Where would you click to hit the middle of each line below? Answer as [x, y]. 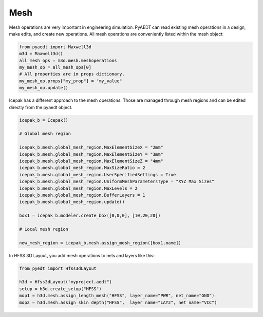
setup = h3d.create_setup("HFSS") [60, 289]
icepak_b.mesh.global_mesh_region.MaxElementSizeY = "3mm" [91, 154]
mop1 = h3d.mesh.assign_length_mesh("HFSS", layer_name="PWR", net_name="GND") [117, 296]
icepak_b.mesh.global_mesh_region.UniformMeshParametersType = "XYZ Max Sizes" [117, 182]
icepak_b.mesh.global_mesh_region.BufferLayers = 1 [82, 195]
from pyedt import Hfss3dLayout [58, 268]
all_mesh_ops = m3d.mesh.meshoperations [68, 60]
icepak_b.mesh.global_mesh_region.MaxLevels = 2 [78, 188]
